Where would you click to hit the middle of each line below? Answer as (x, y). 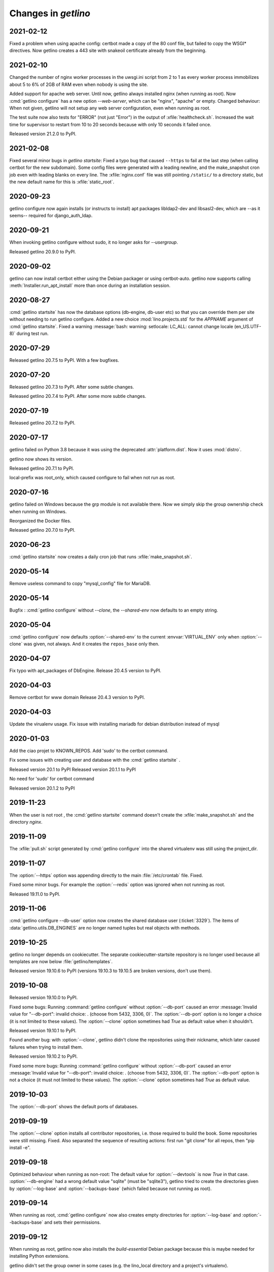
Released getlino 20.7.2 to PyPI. (42, 423)
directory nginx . (26, 822)
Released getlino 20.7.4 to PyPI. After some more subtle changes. (78, 396)
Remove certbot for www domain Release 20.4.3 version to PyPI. (77, 698)
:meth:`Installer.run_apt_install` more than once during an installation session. (90, 285)
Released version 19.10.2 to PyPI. (44, 1056)
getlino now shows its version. (41, 459)
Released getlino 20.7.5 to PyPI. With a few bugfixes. (64, 360)
